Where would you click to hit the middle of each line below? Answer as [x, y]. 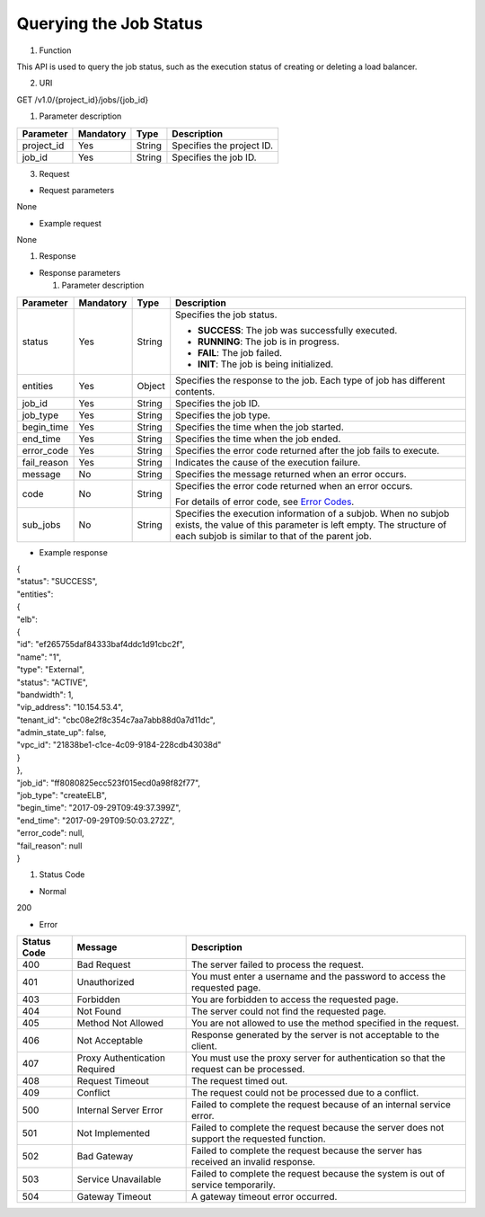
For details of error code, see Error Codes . [265, 502]
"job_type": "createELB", [62, 795]
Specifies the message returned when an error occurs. [291, 474]
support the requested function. [259, 1139]
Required [96, 1069]
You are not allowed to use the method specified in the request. [325, 1023]
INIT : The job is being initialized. [266, 364]
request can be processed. [248, 1069]
